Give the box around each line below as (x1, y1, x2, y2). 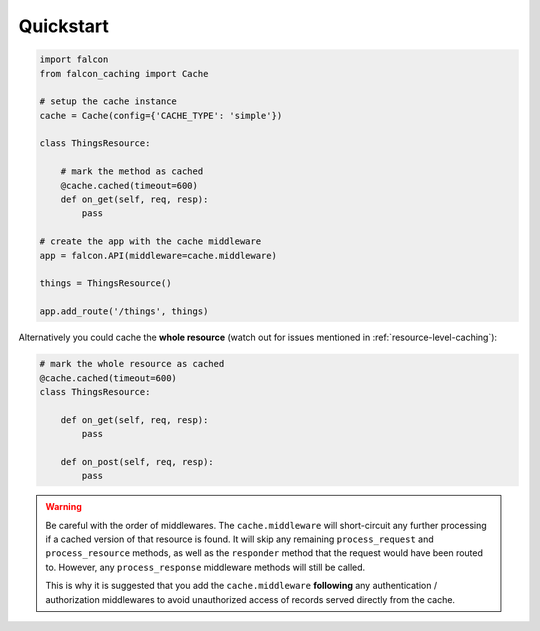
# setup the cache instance (39, 96, 177, 107)
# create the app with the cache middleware (39, 236, 262, 247)
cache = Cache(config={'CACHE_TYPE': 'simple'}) (39, 110, 283, 121)
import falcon (39, 54, 109, 65)
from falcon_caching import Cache (39, 68, 209, 79)
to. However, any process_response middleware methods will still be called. (45, 561, 366, 573)
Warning (45, 501, 82, 513)
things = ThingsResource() (39, 278, 172, 289)
